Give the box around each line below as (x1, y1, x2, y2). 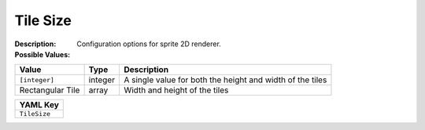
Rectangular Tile (19, 85, 80, 96)
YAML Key (19, 99, 59, 110)
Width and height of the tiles (123, 85, 229, 96)
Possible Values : (14, 49, 71, 59)
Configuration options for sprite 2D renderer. (76, 39, 222, 49)
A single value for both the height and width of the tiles (123, 74, 327, 85)
